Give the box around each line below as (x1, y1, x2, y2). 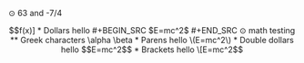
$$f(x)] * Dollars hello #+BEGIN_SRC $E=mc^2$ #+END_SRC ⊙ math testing (8, 25, 296, 35)
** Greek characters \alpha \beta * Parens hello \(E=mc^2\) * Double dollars (9, 35, 295, 45)
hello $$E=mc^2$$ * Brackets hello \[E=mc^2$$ (61, 44, 243, 55)
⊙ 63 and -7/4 (8, 8, 63, 18)
